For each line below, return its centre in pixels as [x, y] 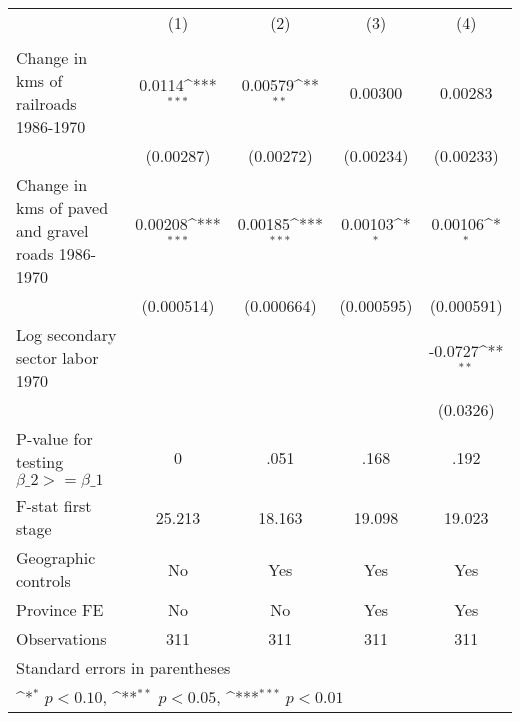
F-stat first [54, 505]
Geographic [56, 557]
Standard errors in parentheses [123, 667]
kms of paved [62, 207]
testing [40, 461]
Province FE [60, 609]
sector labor [57, 357]
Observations [61, 638]
